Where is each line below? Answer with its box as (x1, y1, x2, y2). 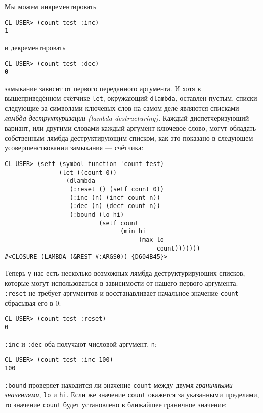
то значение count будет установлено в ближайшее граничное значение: (5, 399, 227, 409)
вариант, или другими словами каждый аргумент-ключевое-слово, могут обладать (5, 122, 256, 133)
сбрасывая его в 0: (5, 297, 61, 308)
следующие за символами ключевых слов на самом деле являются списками (5, 103, 239, 113)
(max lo (138, 236, 164, 243)
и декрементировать (5, 42, 66, 52)
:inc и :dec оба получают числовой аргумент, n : (5, 338, 157, 349)
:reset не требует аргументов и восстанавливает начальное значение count (5, 287, 239, 298)
